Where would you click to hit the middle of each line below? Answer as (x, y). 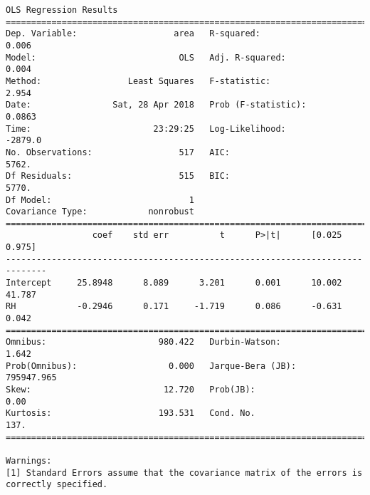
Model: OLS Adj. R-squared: (146, 57)
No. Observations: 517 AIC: (118, 152)
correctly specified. (57, 485)
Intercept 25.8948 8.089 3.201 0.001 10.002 (174, 283)
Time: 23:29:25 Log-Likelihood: (146, 129)
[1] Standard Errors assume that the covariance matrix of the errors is (184, 473)
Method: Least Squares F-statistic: (138, 81)
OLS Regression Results (62, 10)
